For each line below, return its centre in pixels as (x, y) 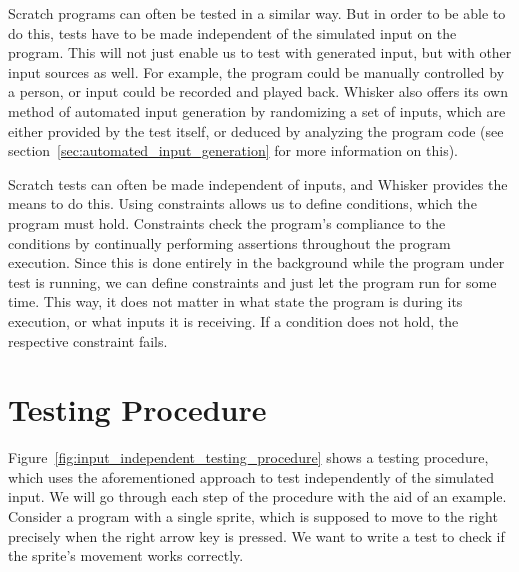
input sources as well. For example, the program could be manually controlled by (256, 71)
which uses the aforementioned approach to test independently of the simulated (251, 476)
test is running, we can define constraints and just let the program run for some (252, 281)
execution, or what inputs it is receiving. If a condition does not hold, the (233, 320)
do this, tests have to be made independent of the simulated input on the (232, 32)
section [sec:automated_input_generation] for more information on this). (233, 150)
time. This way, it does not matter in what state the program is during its (235, 301)
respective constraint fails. (88, 340)
